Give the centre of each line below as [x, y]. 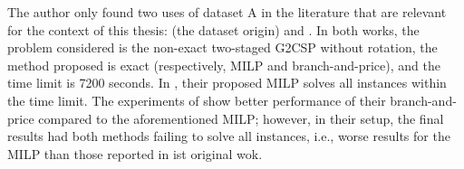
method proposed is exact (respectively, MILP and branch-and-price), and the [224, 65]
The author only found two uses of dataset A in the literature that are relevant [227, 12]
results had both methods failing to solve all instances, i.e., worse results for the [229, 136]
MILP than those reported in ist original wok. [135, 153]
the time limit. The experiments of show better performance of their [197, 100]
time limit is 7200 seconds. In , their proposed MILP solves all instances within [227, 83]
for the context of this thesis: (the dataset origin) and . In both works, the [213, 29]
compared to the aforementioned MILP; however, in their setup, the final [241, 118]
